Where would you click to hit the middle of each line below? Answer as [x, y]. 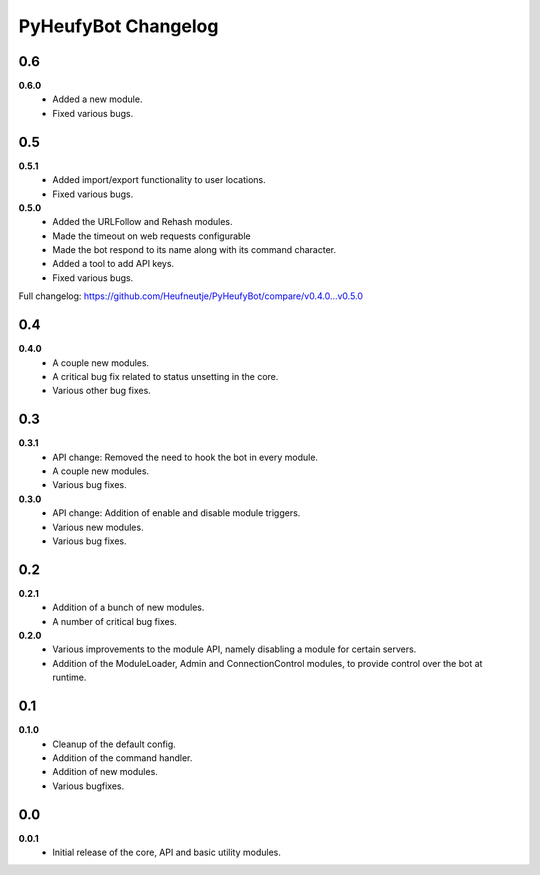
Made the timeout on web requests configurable [151, 236]
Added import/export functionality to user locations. [159, 180]
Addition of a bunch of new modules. [128, 607]
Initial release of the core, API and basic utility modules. [167, 852]
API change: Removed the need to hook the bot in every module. [185, 457]
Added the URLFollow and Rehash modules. [143, 222]
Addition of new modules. [105, 772]
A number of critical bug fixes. [114, 621]
